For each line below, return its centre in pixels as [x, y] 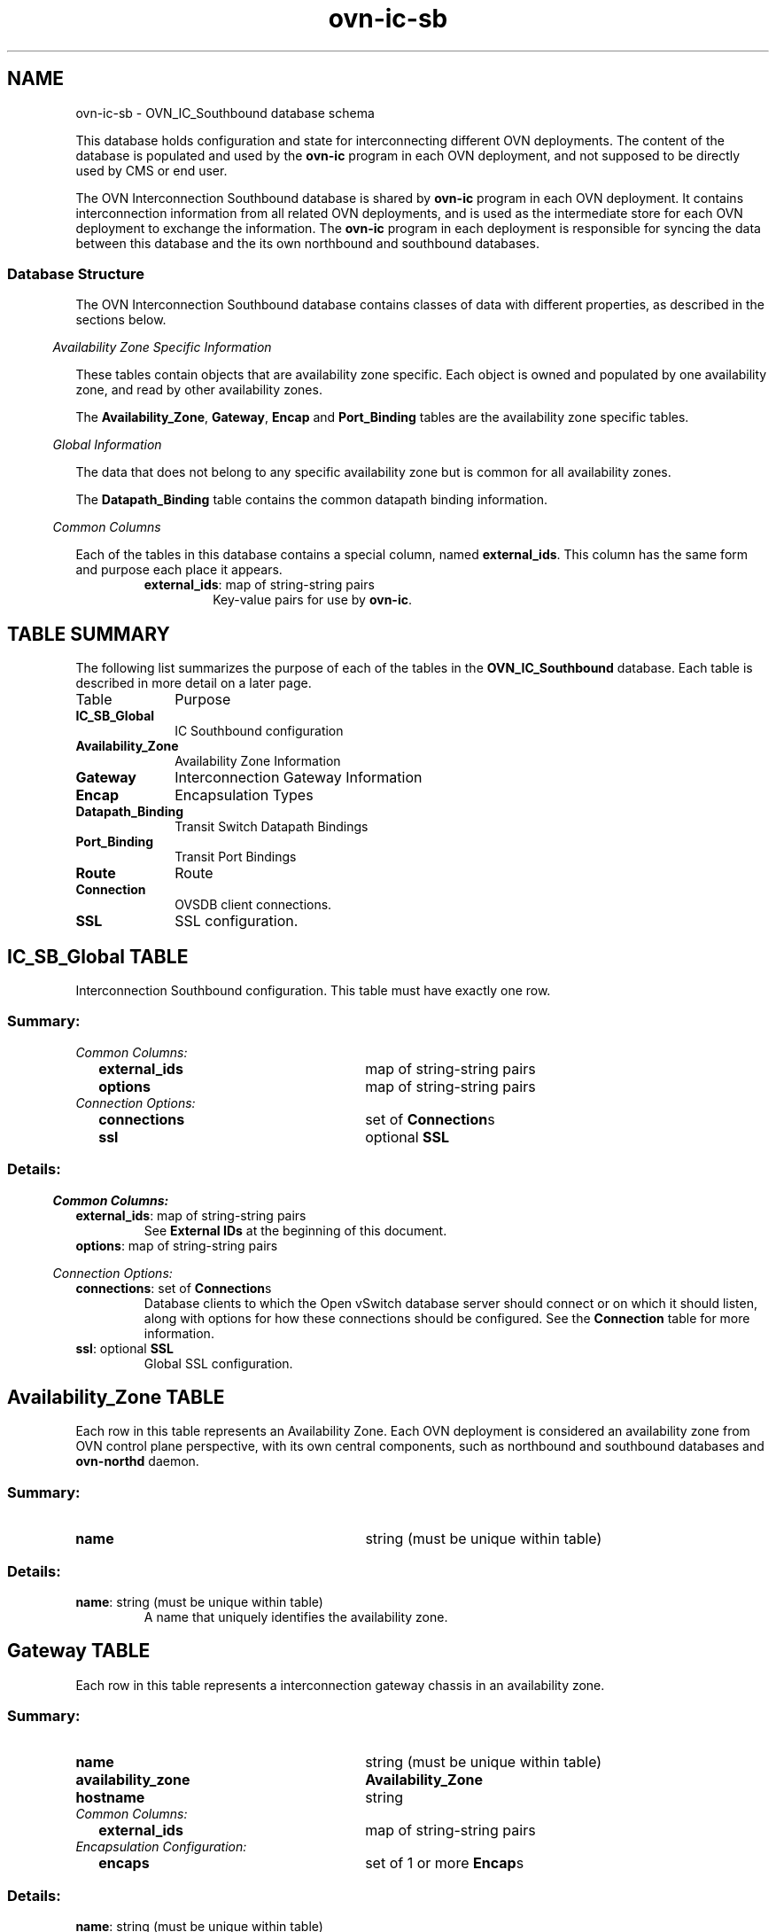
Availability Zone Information [258, 761]
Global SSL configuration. [218, 1363]
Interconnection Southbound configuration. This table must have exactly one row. [313, 991]
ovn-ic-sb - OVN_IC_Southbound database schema [225, 113]
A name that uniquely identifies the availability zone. [296, 1616]
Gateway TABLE [79, 1651]
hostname [110, 1798]
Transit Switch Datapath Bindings [272, 827]
